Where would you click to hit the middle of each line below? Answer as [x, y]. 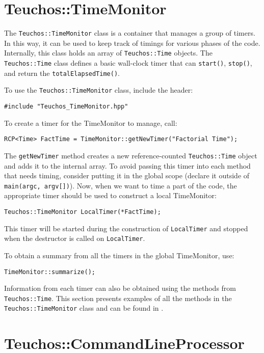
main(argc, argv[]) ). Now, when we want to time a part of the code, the [121, 185]
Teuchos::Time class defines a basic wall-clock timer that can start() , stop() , [128, 63]
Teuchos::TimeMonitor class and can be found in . [84, 308]
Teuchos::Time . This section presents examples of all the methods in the [118, 298]
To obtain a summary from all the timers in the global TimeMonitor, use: [119, 255]
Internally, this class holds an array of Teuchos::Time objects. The [108, 53]
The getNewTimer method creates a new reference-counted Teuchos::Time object [131, 155]
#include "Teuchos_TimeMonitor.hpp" [66, 106]
